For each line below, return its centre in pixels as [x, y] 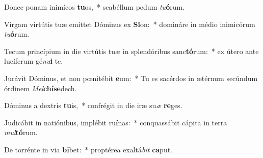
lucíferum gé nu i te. [34, 61]
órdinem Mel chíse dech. [41, 88]
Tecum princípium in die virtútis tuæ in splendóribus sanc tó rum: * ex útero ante [131, 51]
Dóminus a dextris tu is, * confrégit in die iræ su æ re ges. [93, 105]
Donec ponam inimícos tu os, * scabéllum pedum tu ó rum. [95, 7]
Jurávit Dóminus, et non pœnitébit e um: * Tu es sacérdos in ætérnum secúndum [131, 78]
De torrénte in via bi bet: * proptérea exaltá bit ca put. [88, 149]
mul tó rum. [21, 132]
